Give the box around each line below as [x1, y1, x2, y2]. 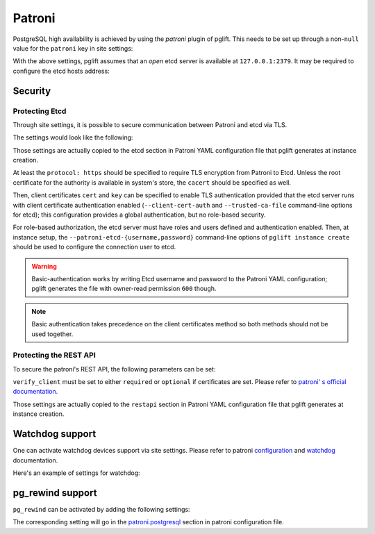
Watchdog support [12, 428, 97, 440]
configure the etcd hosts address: [12, 67, 110, 75]
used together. [31, 330, 74, 338]
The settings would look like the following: [12, 133, 133, 142]
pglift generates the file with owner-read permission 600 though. [31, 285, 217, 293]
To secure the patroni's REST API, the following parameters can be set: [12, 365, 216, 373]
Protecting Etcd [12, 106, 67, 116]
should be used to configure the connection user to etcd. [12, 243, 176, 251]
